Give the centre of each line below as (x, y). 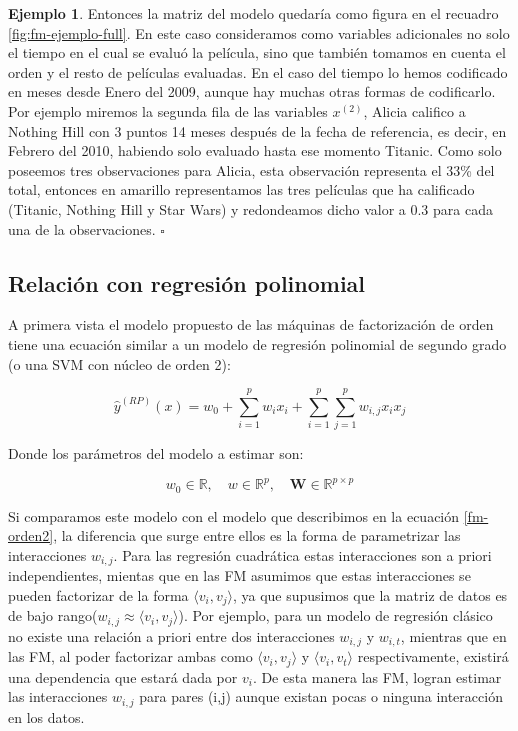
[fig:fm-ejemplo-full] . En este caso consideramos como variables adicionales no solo (259, 32)
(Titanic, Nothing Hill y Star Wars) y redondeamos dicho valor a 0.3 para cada (250, 208)
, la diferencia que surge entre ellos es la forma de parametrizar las (257, 535)
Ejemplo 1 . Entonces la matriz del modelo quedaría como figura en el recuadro (253, 13)
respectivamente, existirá (433, 656)
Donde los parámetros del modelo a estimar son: (156, 453)
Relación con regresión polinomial (187, 282)
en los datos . (46, 716)
